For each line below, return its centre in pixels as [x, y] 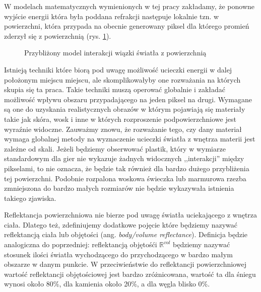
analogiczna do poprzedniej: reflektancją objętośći [81, 244]
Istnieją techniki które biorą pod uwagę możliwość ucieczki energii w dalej [118, 69]
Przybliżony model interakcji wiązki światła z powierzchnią [115, 53]
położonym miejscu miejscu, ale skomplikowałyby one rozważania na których [122, 79]
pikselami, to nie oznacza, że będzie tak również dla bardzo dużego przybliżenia [127, 168]
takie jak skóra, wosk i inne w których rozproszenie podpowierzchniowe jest [120, 119]
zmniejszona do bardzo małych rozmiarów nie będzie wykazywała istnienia [119, 188]
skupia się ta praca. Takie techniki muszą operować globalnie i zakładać [115, 89]
